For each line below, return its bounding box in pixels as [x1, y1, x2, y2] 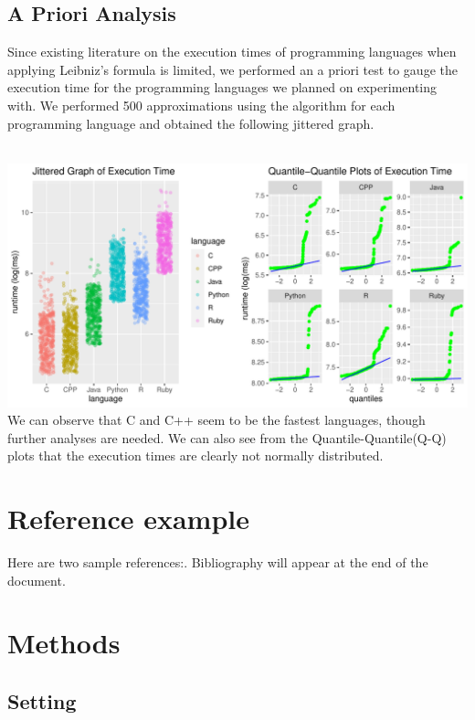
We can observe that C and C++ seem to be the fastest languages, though [7, 410, 426, 429]
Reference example [7, 500, 250, 537]
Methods [7, 624, 121, 662]
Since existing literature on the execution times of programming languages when [7, 42, 457, 61]
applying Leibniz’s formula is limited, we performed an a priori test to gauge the [7, 59, 458, 79]
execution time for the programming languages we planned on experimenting [7, 78, 438, 97]
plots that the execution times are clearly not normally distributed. [7, 446, 384, 465]
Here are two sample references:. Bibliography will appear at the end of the [7, 553, 428, 572]
